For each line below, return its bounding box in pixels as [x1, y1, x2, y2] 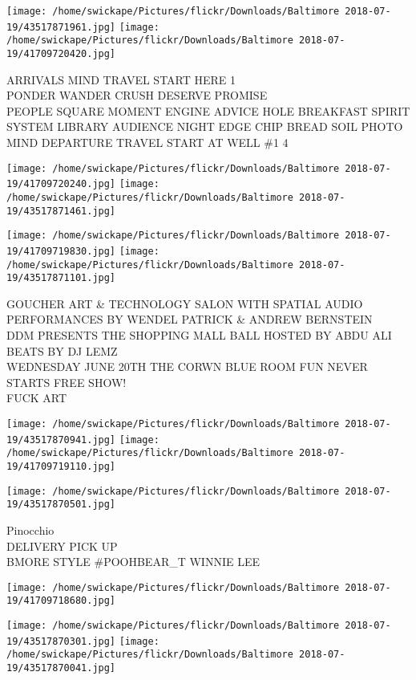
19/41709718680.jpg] [6, 595, 116, 607]
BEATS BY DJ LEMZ [6, 342, 118, 359]
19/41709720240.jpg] [6, 178, 116, 190]
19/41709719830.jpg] [6, 245, 116, 257]
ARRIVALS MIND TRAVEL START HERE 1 [6, 71, 236, 88]
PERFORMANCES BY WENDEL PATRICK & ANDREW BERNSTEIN [6, 311, 373, 328]
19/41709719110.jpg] [6, 460, 116, 472]
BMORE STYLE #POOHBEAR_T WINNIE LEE [6, 553, 260, 570]
